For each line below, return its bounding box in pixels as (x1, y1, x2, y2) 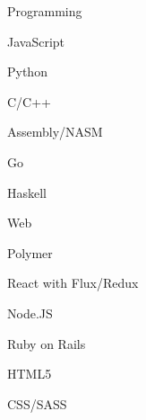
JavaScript (7, 31, 65, 50)
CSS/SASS (7, 394, 67, 413)
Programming (7, 2, 82, 20)
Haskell (7, 183, 47, 201)
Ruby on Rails (7, 334, 86, 353)
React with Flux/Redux (7, 273, 139, 292)
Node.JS (7, 303, 53, 322)
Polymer (7, 243, 53, 262)
